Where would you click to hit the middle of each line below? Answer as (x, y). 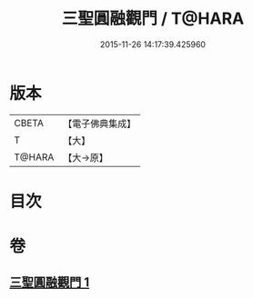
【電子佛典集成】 (100, 124)
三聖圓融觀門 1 (50, 283)
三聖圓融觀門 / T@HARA (153, 19)
